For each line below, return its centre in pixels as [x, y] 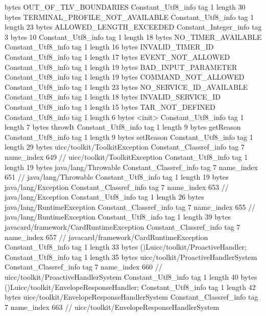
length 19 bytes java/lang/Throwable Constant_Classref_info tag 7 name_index [131, 167]
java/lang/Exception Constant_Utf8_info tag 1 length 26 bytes [104, 197]
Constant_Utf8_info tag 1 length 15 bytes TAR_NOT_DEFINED [110, 106]
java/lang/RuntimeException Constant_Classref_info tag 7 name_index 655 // [130, 206]
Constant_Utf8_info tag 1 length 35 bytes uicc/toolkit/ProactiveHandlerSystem [131, 257]
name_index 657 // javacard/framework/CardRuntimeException [106, 237]
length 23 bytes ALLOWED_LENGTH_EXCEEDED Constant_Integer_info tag [133, 27]
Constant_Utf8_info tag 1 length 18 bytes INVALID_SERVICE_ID [113, 97]
